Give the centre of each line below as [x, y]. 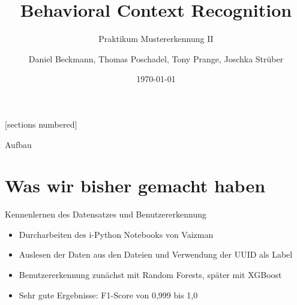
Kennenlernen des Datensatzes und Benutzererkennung [106, 214]
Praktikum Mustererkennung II [156, 39]
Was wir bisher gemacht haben [135, 185]
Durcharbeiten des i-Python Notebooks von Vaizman [116, 234]
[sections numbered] [41, 124]
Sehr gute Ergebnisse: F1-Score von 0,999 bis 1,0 [108, 295]
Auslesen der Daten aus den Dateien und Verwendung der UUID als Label [156, 254]
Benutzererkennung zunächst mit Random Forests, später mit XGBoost [150, 274]
